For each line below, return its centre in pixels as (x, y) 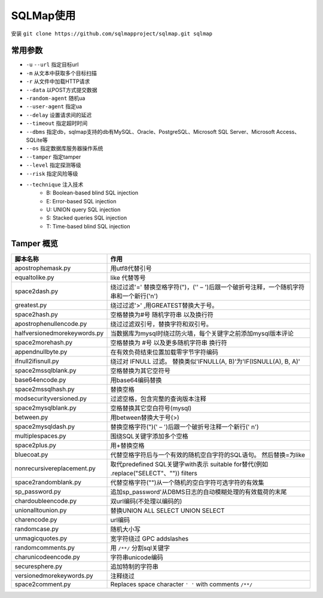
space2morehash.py (44, 342)
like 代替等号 (128, 277)
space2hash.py (36, 314)
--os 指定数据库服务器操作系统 (65, 148)
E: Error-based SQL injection (81, 201)
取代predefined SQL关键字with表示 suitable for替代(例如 (189, 464)
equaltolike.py (34, 277)
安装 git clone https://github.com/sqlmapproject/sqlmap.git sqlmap (112, 33)
